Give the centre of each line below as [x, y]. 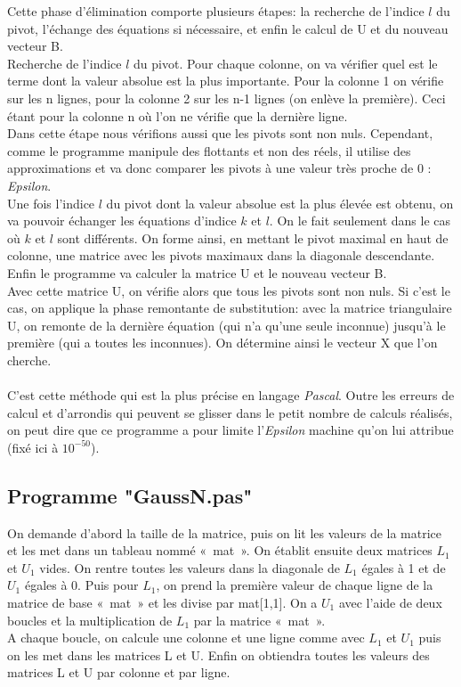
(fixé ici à [33, 447]
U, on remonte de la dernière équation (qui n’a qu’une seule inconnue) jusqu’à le [226, 325]
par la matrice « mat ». [259, 620]
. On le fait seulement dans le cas [360, 221]
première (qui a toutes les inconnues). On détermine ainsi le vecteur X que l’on [222, 343]
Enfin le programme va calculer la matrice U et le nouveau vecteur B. [197, 272]
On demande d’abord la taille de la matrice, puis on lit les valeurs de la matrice [225, 532]
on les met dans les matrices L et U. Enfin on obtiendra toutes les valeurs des [218, 654]
